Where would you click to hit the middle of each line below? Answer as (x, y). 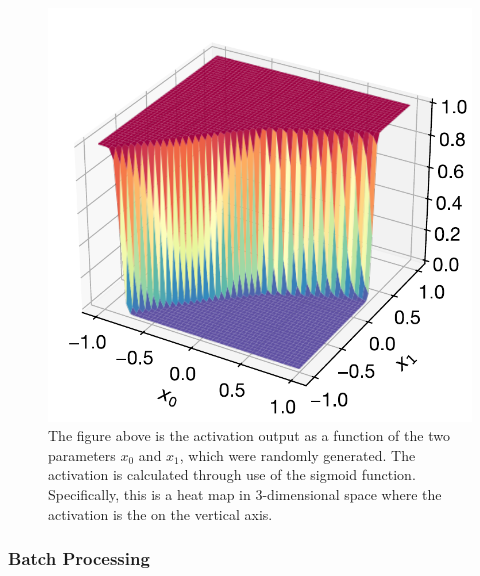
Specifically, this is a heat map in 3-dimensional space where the (245, 494)
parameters (82, 454)
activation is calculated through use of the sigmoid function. (232, 474)
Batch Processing (79, 558)
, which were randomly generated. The (297, 454)
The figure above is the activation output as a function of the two (249, 435)
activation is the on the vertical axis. (160, 513)
